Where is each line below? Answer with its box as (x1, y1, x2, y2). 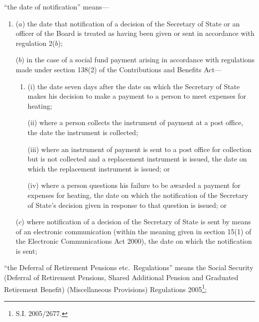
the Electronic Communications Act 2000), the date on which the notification (15, 236, 252, 246)
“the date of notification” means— (4, 1, 109, 11)
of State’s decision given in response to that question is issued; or (27, 199, 227, 210)
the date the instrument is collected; (27, 127, 138, 137)
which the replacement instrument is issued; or (27, 163, 170, 173)
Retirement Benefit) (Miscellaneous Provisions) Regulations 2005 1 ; (4, 282, 207, 294)
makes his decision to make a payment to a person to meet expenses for (27, 91, 247, 101)
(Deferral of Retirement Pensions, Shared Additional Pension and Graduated (4, 272, 239, 283)
